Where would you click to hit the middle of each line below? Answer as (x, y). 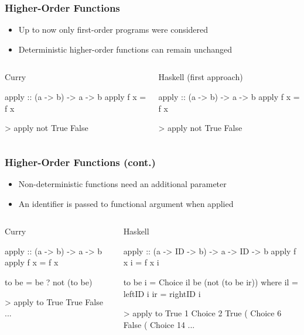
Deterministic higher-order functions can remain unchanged (125, 49)
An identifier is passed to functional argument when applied (126, 203)
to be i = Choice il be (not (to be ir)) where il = (211, 282)
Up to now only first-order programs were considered (113, 30)
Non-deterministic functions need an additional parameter (122, 184)
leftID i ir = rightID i (162, 293)
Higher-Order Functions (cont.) (80, 162)
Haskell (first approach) (201, 77)
